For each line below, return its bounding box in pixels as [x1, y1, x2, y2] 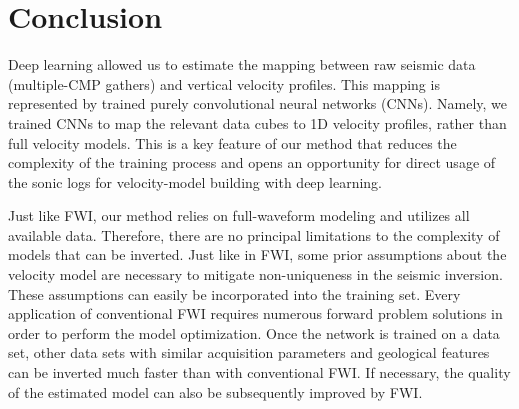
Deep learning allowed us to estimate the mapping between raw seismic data [8, 54, 476, 75]
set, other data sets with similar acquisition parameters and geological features [8, 342, 490, 363]
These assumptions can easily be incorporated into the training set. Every [8, 283, 461, 304]
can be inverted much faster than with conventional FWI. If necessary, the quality [8, 362, 511, 383]
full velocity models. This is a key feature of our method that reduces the [8, 132, 457, 153]
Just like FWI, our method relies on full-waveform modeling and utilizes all [8, 205, 470, 226]
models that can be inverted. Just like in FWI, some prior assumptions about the [8, 244, 507, 265]
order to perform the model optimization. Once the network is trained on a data [8, 322, 500, 343]
